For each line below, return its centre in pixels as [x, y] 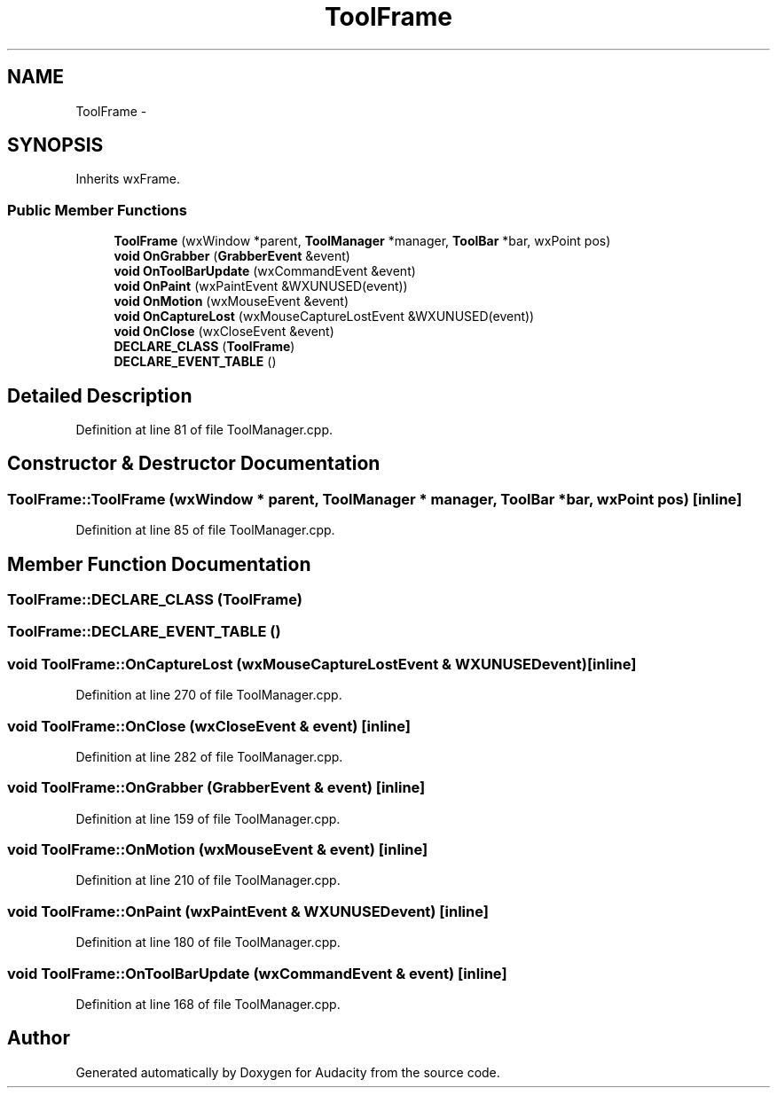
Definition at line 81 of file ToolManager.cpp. [204, 430]
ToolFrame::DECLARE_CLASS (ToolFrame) [155, 600]
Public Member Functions [97, 210]
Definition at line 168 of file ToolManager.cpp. [208, 1004]
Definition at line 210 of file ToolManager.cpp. [208, 880]
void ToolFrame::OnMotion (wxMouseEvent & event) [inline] [218, 850]
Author [39, 1038]
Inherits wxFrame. [128, 179]
